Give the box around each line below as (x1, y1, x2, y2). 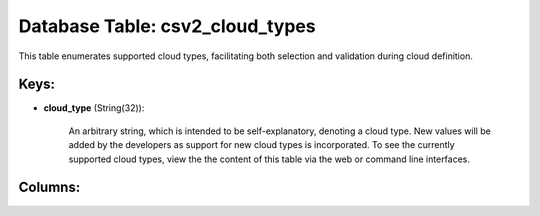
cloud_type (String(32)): (43, 102, 145, 114)
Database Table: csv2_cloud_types (18, 15, 316, 37)
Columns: (18, 179, 81, 196)
